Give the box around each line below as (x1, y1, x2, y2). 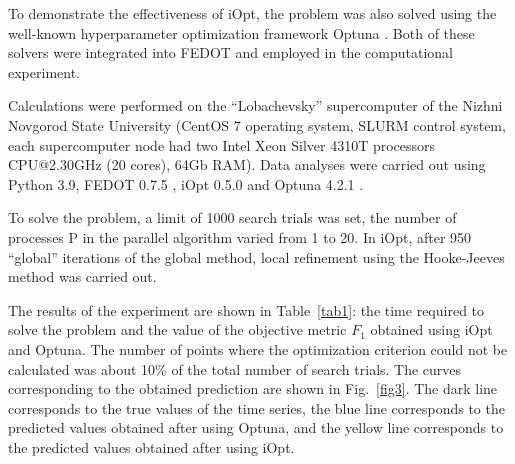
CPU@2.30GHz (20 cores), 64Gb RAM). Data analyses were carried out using (8, 154, 486, 175)
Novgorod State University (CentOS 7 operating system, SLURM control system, (8, 114, 506, 135)
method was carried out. (8, 266, 157, 287)
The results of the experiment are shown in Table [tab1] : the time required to (8, 299, 485, 320)
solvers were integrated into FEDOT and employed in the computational (8, 42, 453, 63)
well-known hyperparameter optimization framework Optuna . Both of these (8, 22, 475, 43)
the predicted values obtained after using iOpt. (8, 436, 295, 457)
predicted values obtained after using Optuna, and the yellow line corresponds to (8, 417, 504, 438)
